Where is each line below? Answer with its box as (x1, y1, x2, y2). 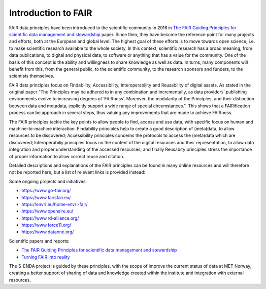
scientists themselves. (9, 73, 54, 79)
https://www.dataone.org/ (21, 229, 74, 235)
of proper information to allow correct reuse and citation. (9, 153, 125, 159)
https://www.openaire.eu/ (21, 208, 73, 214)
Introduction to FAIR (9, 7, 92, 18)
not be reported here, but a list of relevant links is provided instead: (9, 169, 145, 175)
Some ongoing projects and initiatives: (9, 178, 87, 184)
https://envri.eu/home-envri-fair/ (21, 201, 88, 207)
